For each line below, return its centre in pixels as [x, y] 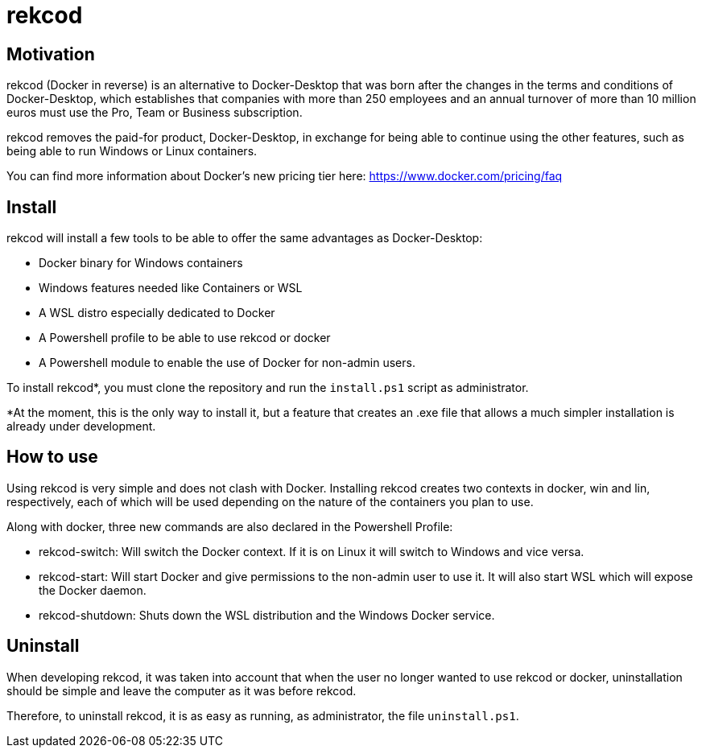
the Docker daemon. [93, 590]
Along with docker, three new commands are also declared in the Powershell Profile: [230, 526]
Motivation [51, 54]
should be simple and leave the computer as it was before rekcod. [182, 690]
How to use [52, 457]
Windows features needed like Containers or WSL [171, 288]
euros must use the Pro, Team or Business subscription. [155, 113]
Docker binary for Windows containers [141, 263]
